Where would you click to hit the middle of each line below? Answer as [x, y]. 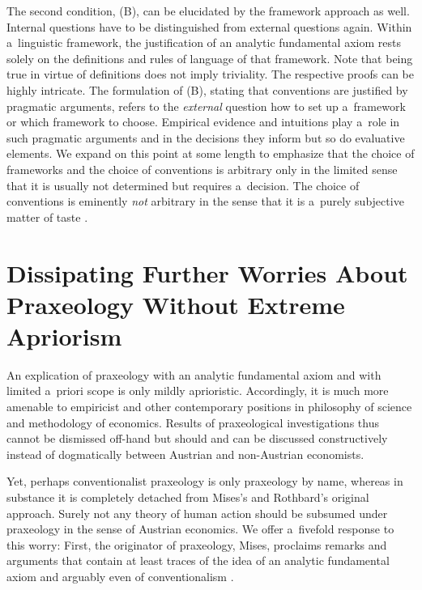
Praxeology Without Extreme [176, 304]
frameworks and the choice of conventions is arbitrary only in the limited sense [202, 169]
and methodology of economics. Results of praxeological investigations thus [193, 422]
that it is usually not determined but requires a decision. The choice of [183, 185]
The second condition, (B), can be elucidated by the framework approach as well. [208, 11]
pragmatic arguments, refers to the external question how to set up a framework [206, 106]
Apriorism [64, 335]
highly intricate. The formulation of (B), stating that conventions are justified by [207, 89]
